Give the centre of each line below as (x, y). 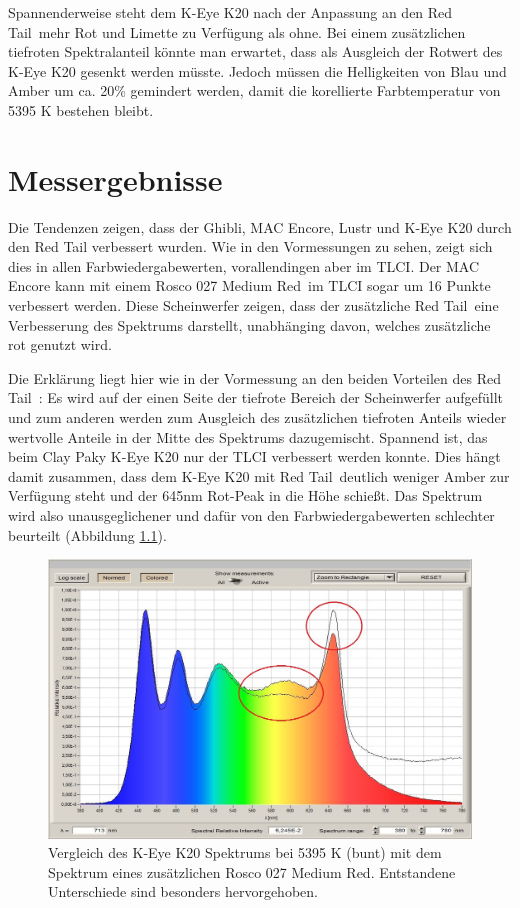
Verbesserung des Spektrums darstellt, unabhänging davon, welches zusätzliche (249, 324)
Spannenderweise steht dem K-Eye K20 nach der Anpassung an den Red (230, 12)
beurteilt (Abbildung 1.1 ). (87, 534)
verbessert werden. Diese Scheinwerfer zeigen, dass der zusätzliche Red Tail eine (253, 305)
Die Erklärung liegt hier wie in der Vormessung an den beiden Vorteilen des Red (255, 377)
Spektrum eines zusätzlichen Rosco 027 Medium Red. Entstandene (252, 871)
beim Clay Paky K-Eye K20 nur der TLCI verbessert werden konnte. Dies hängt (254, 456)
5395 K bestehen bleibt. (81, 109)
